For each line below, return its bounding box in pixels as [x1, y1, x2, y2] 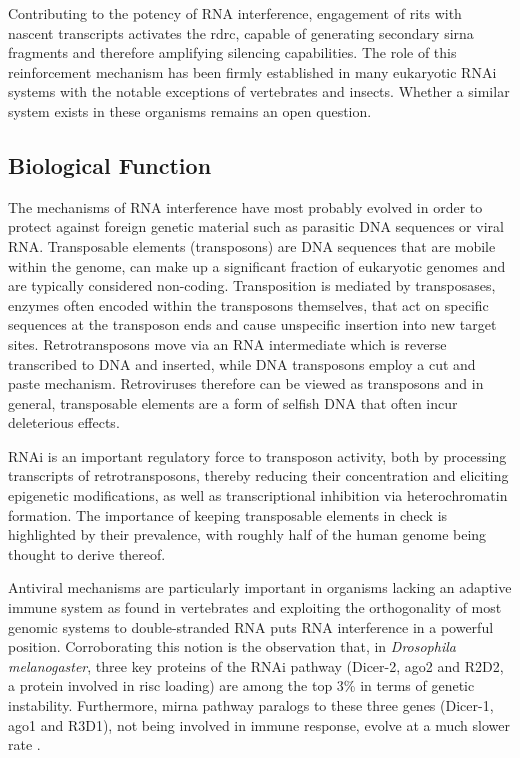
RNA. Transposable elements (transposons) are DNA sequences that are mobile [8, 235, 496, 256]
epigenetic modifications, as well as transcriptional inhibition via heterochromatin [8, 485, 508, 506]
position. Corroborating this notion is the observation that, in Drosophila [8, 636, 456, 657]
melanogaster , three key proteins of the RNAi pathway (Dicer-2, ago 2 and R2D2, [8, 655, 504, 676]
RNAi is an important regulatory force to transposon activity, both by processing [8, 445, 507, 466]
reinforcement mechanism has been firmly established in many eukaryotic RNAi [8, 61, 497, 82]
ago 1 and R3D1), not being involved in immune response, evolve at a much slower [8, 714, 510, 735]
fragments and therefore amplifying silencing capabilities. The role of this [8, 42, 457, 63]
